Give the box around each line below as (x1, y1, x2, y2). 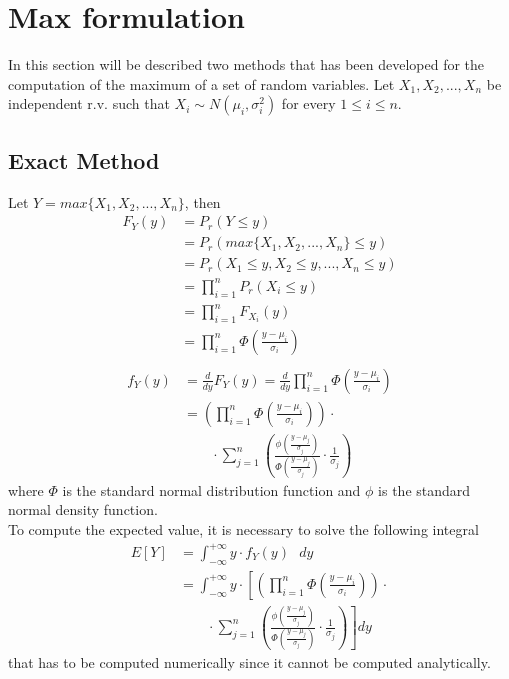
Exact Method (8, 144, 160, 175)
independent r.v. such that (8, 93, 170, 114)
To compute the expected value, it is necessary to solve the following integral (8, 518, 479, 539)
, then (184, 191, 221, 212)
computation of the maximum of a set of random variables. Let (8, 73, 395, 94)
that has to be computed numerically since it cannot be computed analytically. (8, 651, 491, 672)
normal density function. (8, 499, 158, 520)
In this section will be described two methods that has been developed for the (8, 54, 485, 75)
